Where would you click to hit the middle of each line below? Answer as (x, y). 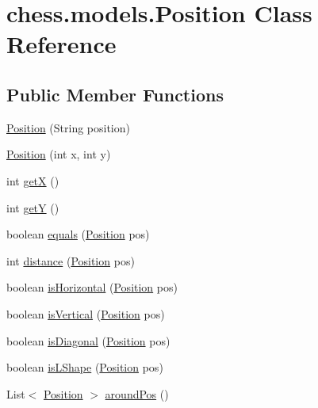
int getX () (33, 180)
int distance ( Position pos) (71, 260)
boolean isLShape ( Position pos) (85, 367)
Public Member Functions (115, 94)
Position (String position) (68, 127)
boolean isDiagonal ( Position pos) (88, 340)
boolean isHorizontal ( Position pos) (92, 287)
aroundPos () (137, 393)
